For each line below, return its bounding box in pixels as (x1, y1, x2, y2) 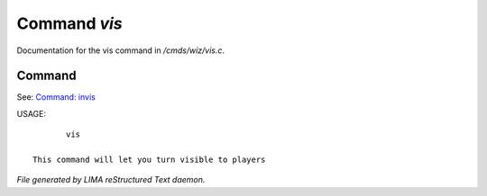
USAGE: (16, 108, 47, 119)
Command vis (16, 13, 124, 33)
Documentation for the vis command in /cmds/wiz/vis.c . (16, 45, 225, 56)
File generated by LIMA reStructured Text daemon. (16, 174, 206, 185)
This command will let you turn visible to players (32, 155, 266, 165)
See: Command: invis (16, 92, 96, 102)
